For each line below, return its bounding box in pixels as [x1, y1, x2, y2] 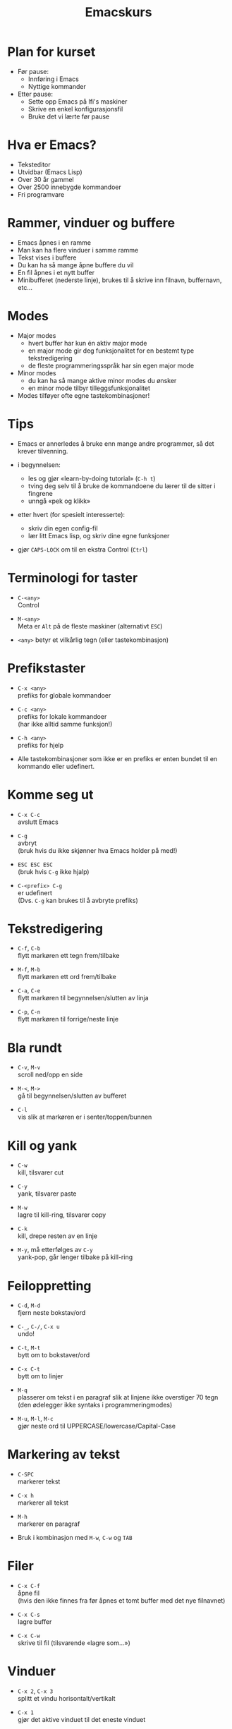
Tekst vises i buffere [17, 253, 77, 262]
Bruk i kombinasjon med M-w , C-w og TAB [17, 1534, 133, 1542]
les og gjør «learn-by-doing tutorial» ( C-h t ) [28, 474, 156, 483]
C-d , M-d [17, 1301, 41, 1309]
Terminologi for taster [7, 569, 138, 586]
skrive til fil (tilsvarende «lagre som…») [17, 1639, 130, 1647]
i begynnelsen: [17, 460, 61, 469]
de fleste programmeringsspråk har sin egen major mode [28, 361, 195, 370]
